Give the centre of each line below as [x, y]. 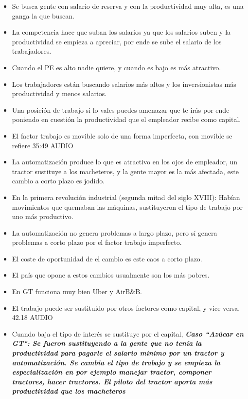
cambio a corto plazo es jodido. [58, 181]
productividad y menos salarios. [59, 93]
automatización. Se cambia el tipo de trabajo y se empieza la [116, 362]
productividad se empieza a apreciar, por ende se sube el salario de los [117, 41]
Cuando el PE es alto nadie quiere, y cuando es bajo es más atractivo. [116, 67]
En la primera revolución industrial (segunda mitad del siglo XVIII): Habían [126, 197]
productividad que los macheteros [69, 391]
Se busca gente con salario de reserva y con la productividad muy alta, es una [128, 6]
